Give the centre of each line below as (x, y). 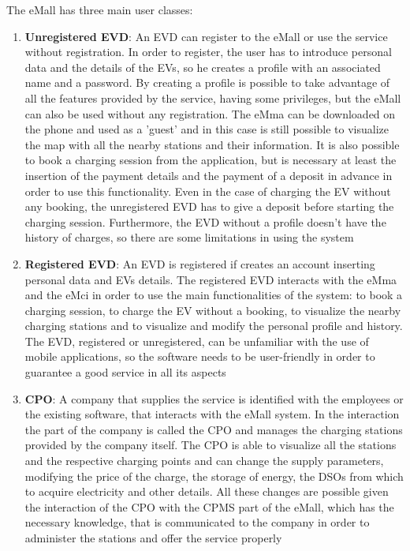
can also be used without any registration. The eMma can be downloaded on (210, 113)
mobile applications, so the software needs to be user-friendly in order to (200, 356)
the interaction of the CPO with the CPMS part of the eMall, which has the (209, 506)
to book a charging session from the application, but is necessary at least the (211, 160)
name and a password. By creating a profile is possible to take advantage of (207, 82)
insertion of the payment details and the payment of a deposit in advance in (209, 175)
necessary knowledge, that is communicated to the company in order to (197, 522)
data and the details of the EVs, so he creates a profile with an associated (203, 67)
